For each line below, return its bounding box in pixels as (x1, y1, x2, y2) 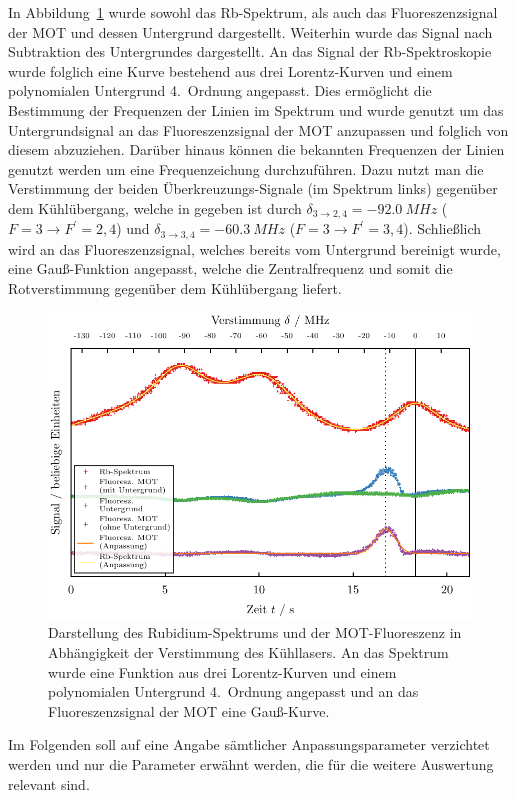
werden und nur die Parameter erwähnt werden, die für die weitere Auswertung (8, 754, 494, 774)
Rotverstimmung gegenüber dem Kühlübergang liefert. (8, 278, 342, 299)
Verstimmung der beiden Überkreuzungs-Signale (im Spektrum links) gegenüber (8, 178, 498, 199)
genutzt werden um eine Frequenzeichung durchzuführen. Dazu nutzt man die (8, 158, 484, 179)
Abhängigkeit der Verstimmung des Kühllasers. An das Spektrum (48, 642, 449, 663)
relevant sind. (8, 773, 90, 794)
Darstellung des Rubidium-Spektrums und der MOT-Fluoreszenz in (48, 622, 462, 643)
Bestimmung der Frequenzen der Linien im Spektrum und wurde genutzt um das (8, 99, 504, 120)
